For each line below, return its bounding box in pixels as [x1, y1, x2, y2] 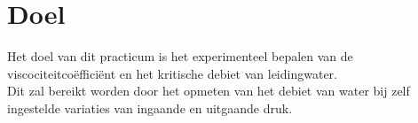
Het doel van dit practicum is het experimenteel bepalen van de [7, 47, 353, 65]
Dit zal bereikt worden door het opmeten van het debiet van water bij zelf [7, 81, 410, 100]
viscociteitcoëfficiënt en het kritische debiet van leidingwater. [7, 64, 337, 82]
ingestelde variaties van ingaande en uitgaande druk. [7, 98, 293, 117]
